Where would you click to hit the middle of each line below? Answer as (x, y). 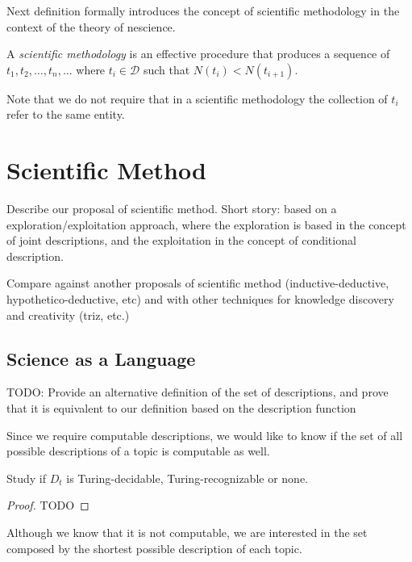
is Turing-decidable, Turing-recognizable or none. (187, 478)
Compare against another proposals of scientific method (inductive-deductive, (198, 283)
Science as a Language (101, 358)
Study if (27, 478)
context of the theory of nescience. (91, 26)
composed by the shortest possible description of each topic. (154, 548)
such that (166, 69)
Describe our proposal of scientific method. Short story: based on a (172, 209)
